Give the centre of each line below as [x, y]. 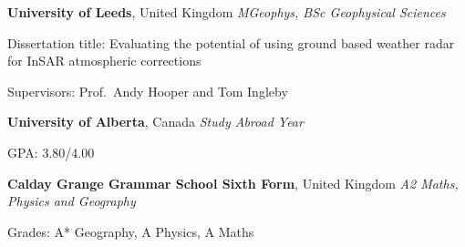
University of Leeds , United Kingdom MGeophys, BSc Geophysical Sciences [227, 12]
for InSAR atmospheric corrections [104, 61]
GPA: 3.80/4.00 [51, 152]
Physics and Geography [72, 201]
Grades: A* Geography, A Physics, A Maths [131, 231]
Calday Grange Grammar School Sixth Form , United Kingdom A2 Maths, [233, 183]
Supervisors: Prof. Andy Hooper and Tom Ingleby [148, 91]
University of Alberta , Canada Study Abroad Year [155, 122]
